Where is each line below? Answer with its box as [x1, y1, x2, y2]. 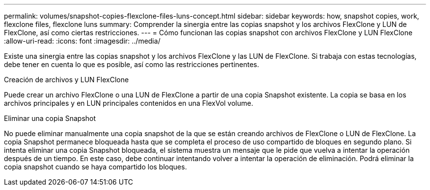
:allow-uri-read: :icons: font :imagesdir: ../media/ [4, 37, 161, 45]
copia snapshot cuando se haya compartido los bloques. [4, 163, 187, 171]
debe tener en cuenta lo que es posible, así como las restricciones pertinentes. [4, 60, 259, 69]
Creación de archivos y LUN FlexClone [4, 75, 129, 84]
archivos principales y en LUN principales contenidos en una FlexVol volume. [4, 99, 253, 107]
